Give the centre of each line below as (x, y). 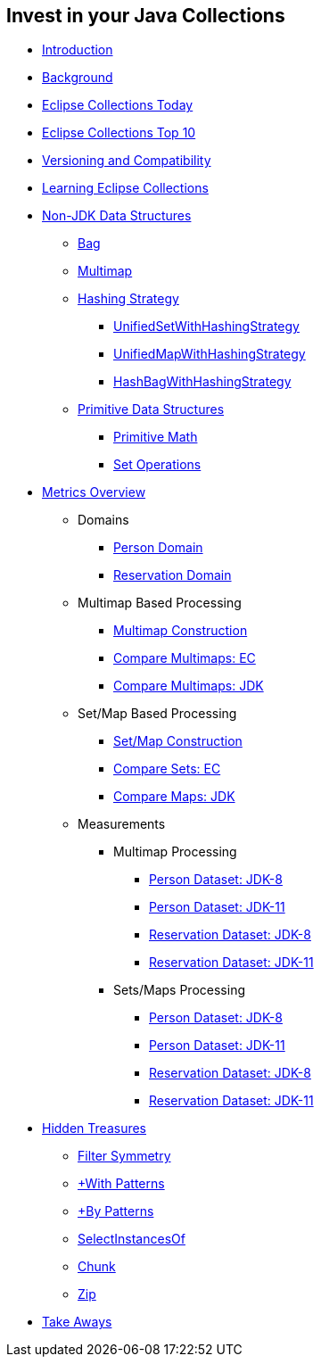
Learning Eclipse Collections (125, 188)
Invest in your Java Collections (146, 16)
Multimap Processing (175, 852)
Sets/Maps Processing (179, 990)
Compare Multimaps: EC (185, 658)
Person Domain (158, 548)
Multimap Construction (181, 631)
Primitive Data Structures (151, 409)
